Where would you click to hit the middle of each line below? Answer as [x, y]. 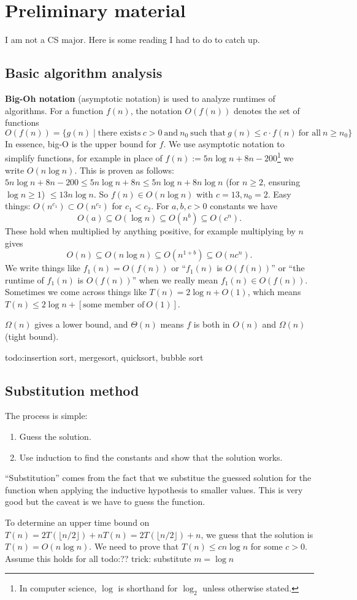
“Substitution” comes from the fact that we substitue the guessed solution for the [158, 478]
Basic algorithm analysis [84, 73]
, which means [274, 292]
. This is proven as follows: [124, 170]
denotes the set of [267, 110]
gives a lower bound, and [81, 324]
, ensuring [282, 182]
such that [208, 133]
